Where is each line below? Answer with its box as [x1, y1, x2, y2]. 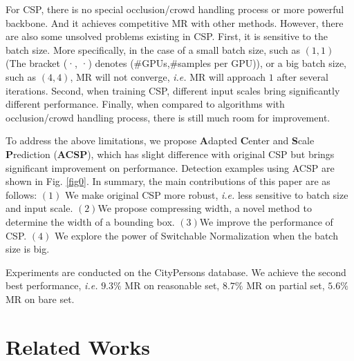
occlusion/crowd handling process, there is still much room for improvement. [6, 110, 330, 124]
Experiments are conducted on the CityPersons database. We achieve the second [6, 264, 346, 279]
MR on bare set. [6, 291, 75, 306]
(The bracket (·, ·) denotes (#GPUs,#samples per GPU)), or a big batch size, [6, 56, 346, 70]
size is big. [6, 242, 50, 256]
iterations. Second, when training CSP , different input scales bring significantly [6, 83, 340, 97]
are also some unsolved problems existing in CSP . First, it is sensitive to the [6, 29, 328, 43]
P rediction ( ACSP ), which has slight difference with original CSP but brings [6, 146, 335, 161]
